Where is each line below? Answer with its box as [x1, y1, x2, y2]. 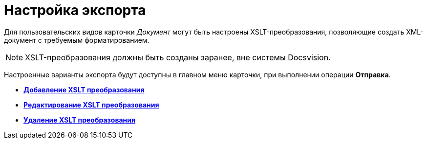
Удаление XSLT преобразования [23, 115, 136, 124]
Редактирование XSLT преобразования [23, 100, 159, 109]
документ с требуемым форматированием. [4, 36, 149, 44]
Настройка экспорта [4, 2, 146, 18]
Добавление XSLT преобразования [23, 85, 145, 94]
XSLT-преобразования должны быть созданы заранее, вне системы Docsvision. [25, 52, 331, 62]
